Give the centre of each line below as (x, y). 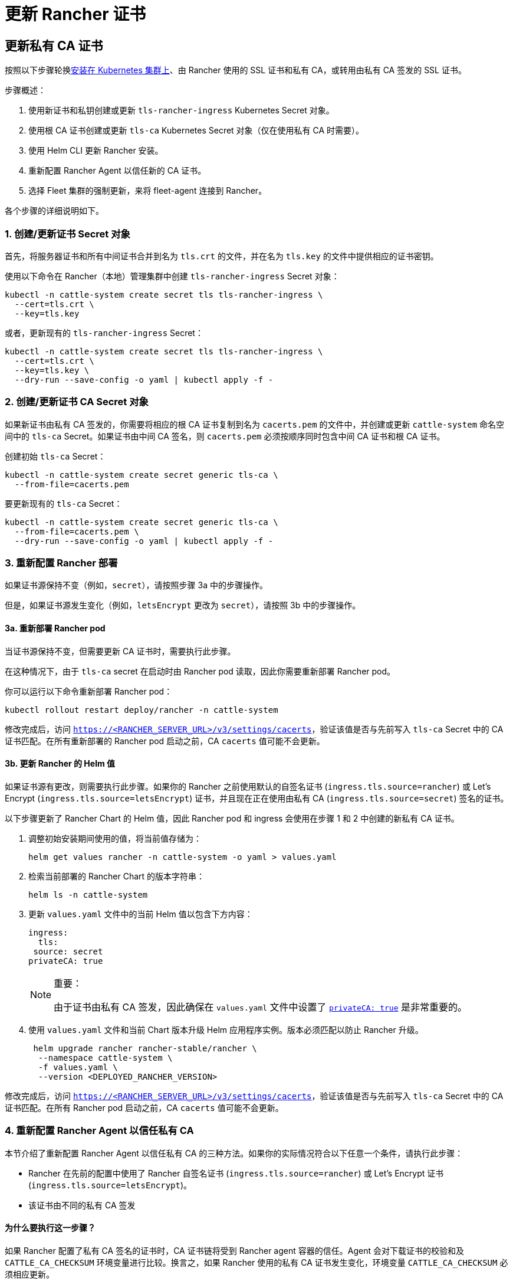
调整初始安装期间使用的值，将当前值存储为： (115, 838)
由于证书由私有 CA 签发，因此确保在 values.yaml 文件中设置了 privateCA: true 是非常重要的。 (261, 1007)
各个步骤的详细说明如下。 (54, 211)
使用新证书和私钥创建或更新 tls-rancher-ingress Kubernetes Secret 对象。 (181, 110)
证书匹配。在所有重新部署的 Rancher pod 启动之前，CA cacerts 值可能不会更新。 (165, 741)
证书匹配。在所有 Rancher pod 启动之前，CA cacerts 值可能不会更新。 (144, 1107)
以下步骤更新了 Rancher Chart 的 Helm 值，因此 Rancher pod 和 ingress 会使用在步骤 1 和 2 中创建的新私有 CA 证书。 (232, 818)
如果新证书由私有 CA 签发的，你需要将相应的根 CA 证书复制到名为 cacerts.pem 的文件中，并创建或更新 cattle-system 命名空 (255, 424)
